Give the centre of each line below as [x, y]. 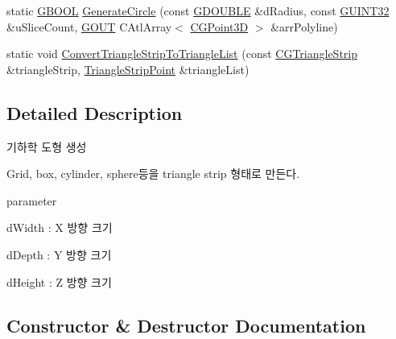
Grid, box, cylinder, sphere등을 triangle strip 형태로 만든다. [153, 174]
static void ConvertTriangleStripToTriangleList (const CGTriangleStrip [182, 54]
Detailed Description [95, 112]
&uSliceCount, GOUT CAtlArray [89, 26]
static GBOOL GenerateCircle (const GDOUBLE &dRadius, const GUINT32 [198, 10]
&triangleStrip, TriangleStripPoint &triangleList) [128, 69]
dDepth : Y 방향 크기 [59, 254]
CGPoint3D [219, 26]
